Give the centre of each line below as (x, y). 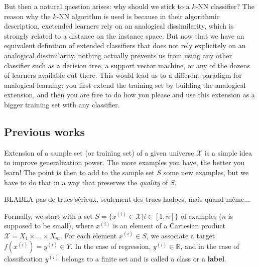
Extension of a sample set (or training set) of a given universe (99, 152)
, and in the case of (210, 246)
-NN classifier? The (225, 6)
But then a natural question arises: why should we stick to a (97, 6)
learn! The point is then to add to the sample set (79, 172)
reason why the (27, 16)
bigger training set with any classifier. (62, 104)
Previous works (45, 131)
